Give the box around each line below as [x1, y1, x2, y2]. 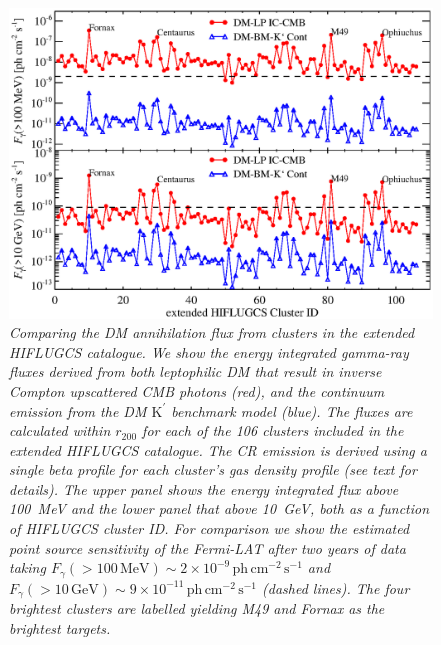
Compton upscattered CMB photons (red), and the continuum [9, 380, 385, 401]
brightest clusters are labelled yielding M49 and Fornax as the [9, 598, 385, 619]
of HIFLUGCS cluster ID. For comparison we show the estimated [9, 518, 410, 539]
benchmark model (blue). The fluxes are [171, 400, 413, 421]
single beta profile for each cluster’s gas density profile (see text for [9, 459, 417, 480]
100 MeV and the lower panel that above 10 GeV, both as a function [9, 498, 430, 519]
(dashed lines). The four [262, 577, 410, 598]
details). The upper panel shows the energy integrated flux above [9, 478, 399, 499]
